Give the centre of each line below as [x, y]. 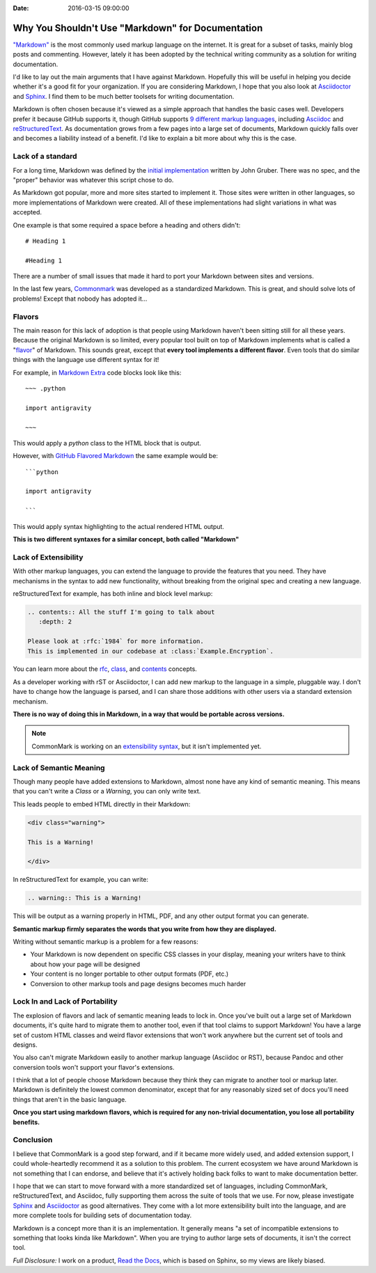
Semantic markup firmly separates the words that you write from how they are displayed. [144, 928]
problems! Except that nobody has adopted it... [80, 299]
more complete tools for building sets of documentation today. [102, 1215]
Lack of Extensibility [48, 557]
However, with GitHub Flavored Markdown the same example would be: [116, 456]
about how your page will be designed [85, 964]
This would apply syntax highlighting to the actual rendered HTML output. [118, 526]
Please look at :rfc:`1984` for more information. [116, 641]
